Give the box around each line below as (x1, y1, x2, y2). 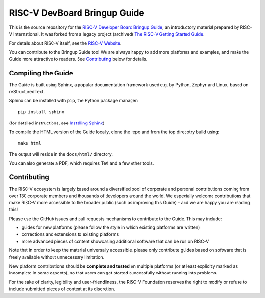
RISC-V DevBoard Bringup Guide (9, 7, 144, 18)
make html (18, 140, 41, 146)
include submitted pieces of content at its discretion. (9, 286, 115, 292)
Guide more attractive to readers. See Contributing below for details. (9, 56, 148, 62)
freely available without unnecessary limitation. (9, 254, 105, 260)
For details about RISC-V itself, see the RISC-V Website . (9, 40, 122, 46)
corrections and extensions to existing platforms (21, 231, 119, 237)
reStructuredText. (9, 89, 45, 95)
